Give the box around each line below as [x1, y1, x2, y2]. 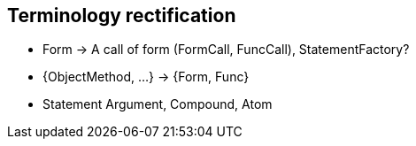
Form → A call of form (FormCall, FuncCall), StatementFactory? [42, 42, 410, 58]
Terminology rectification [7, 4, 236, 27]
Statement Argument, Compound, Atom [42, 96, 273, 112]
